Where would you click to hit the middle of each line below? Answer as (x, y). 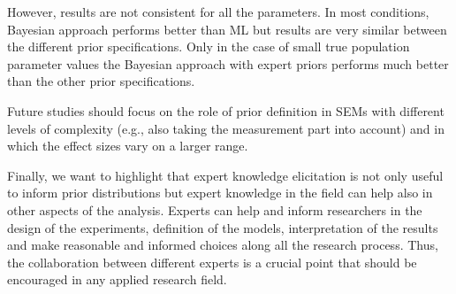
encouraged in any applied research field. (117, 279)
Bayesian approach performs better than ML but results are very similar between (227, 29)
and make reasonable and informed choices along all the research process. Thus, (223, 245)
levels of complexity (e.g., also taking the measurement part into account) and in (226, 128)
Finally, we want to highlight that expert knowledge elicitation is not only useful (225, 175)
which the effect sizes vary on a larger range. (128, 146)
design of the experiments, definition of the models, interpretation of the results (223, 227)
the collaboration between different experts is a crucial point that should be (212, 262)
